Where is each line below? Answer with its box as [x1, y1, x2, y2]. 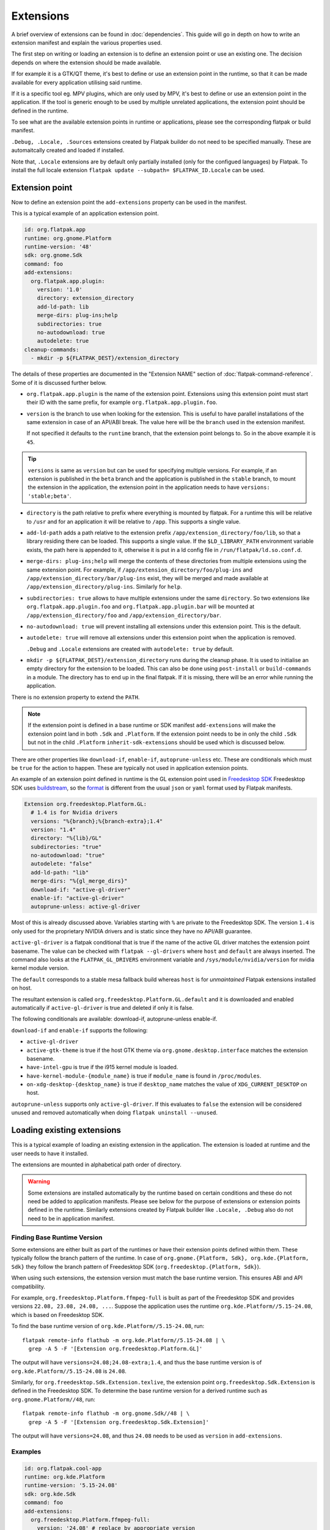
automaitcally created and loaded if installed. [11, 147, 125, 154]
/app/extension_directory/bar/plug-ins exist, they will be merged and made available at [26, 574, 269, 581]
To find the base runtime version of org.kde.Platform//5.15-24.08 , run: [11, 1323, 205, 1330]
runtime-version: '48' [24, 244, 92, 250]
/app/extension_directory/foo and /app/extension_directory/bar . [26, 611, 221, 619]
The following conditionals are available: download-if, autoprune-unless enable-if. [11, 1015, 218, 1023]
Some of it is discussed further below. [11, 379, 107, 386]
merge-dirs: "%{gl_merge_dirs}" [31, 878, 128, 884]
